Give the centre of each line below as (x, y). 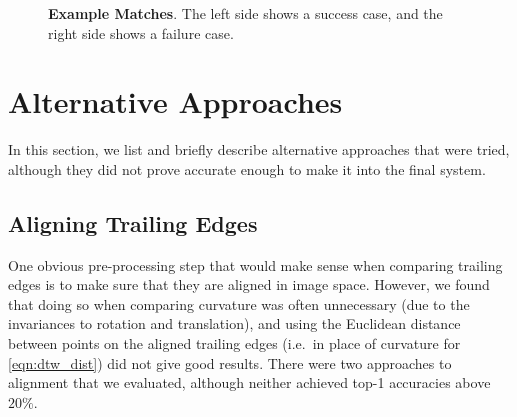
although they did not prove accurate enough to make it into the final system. (247, 168)
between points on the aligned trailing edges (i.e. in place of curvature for (234, 343)
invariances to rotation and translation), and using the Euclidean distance (234, 323)
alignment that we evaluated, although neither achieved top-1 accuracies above (249, 382)
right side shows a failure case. (141, 32)
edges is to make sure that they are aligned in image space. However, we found (249, 284)
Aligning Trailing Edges (133, 222)
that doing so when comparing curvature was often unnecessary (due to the (239, 303)
